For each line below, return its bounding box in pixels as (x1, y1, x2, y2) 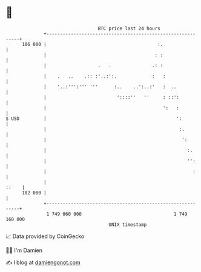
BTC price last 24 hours (97, 25, 161, 32)
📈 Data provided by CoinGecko (5, 233, 85, 240)
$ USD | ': (5, 115, 182, 122)
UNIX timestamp (108, 221, 147, 228)
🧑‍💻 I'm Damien (5, 247, 43, 254)
